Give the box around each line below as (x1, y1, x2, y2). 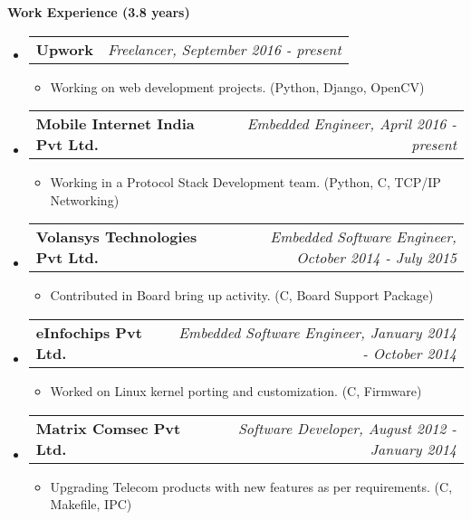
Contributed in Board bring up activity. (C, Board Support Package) (50, 286, 434, 305)
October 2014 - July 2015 (296, 247, 457, 269)
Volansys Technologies (35, 226, 197, 248)
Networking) (50, 190, 120, 209)
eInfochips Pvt (35, 321, 142, 343)
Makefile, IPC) (50, 495, 132, 514)
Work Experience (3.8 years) (7, 3, 190, 21)
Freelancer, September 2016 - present (107, 38, 341, 60)
